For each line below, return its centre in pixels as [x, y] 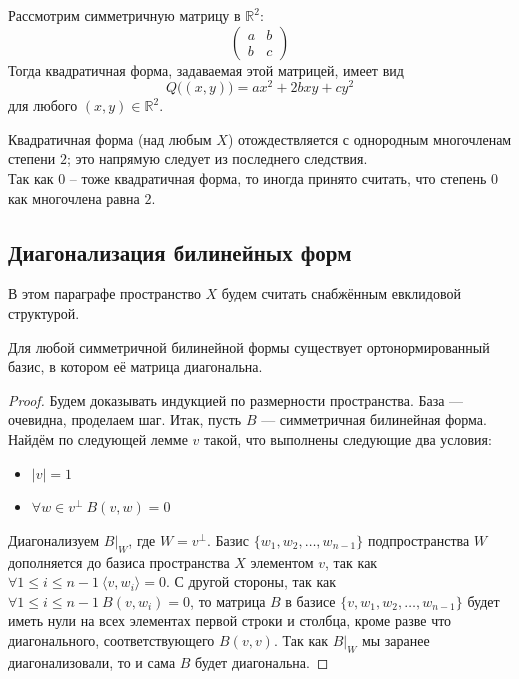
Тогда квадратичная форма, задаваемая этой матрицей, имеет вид [206, 69]
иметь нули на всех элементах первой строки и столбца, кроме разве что [230, 620]
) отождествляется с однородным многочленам [369, 138]
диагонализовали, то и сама [92, 661]
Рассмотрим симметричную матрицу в [124, 15]
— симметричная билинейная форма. [374, 419]
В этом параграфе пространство [104, 293]
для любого [43, 105]
